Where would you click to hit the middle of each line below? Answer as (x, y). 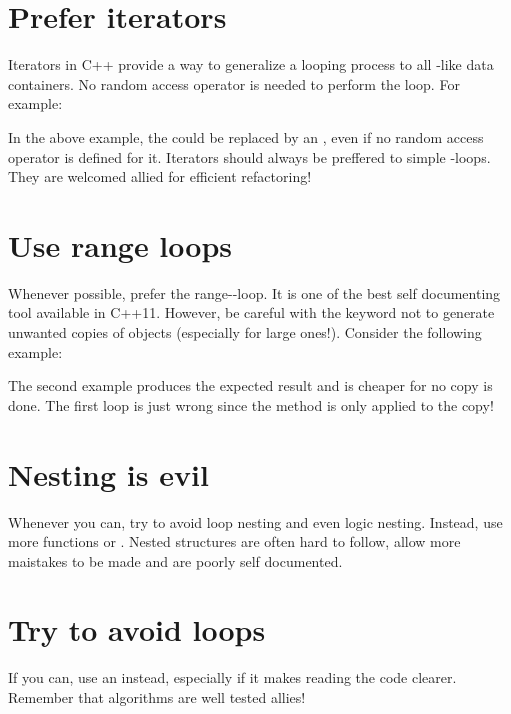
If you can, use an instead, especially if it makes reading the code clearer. (232, 677)
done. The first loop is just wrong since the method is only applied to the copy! (251, 404)
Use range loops (120, 244)
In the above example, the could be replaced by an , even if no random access (246, 136)
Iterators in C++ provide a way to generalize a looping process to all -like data (251, 64)
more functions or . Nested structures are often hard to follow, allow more (234, 541)
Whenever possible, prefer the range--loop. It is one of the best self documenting (254, 292)
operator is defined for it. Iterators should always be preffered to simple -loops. (249, 156)
